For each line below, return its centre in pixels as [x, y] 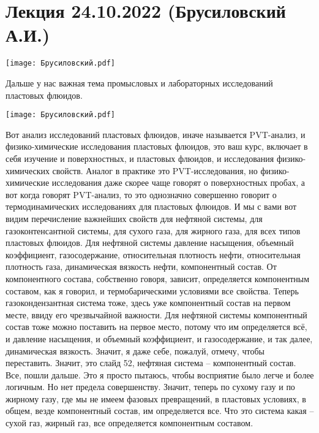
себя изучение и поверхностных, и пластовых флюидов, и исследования [140, 158]
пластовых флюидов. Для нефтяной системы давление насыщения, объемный [150, 243]
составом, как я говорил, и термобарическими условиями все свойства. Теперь [152, 290]
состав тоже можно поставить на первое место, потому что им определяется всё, [156, 327]
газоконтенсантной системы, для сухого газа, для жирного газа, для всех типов [153, 230]
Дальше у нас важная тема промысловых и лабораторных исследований [139, 82]
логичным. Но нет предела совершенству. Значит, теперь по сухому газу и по [150, 387]
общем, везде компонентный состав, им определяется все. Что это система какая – [160, 411]
